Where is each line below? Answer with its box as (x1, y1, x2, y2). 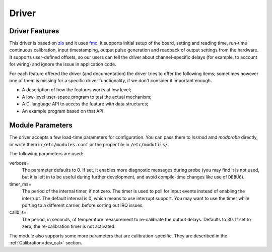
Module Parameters (9, 121, 73, 130)
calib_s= (9, 209, 27, 215)
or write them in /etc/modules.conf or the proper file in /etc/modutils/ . (9, 141, 169, 147)
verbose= (9, 160, 30, 166)
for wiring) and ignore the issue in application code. (9, 61, 116, 68)
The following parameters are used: (9, 151, 83, 157)
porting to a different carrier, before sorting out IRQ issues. (22, 202, 144, 208)
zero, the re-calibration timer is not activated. (22, 223, 116, 229)
